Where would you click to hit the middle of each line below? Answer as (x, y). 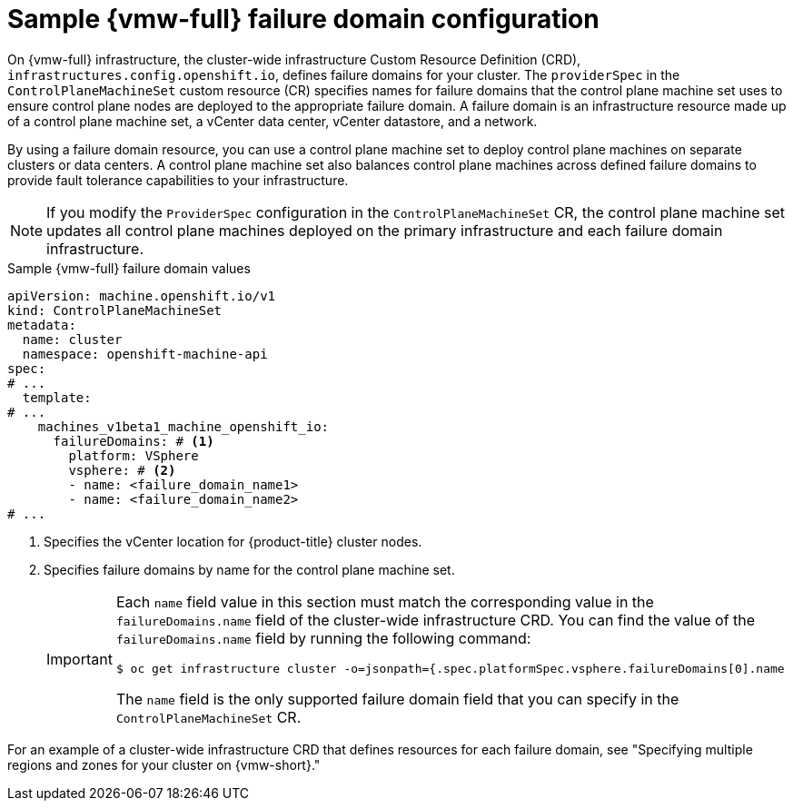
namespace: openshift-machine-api (145, 354)
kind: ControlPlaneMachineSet (115, 310)
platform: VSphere (134, 455)
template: (57, 397)
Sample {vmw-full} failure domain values (129, 268)
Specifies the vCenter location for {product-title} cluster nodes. (233, 541)
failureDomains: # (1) (134, 441)
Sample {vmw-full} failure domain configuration (303, 19)
